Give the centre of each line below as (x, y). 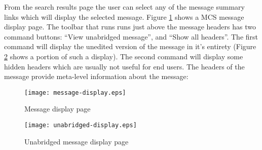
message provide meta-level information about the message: (96, 76)
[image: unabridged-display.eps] (81, 125)
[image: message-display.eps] (75, 92)
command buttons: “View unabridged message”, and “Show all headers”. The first (131, 36)
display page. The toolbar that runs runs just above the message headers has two (130, 27)
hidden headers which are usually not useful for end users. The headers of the (124, 66)
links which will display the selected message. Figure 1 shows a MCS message (124, 16)
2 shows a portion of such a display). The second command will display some (124, 56)
